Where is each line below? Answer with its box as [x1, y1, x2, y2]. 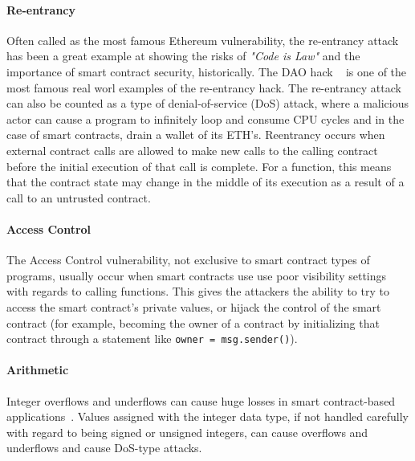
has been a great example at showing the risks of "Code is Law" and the [6, 47, 360, 64]
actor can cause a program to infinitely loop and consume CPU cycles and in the [6, 110, 405, 127]
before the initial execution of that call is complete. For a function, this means [6, 157, 392, 174]
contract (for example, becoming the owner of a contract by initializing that [6, 314, 380, 331]
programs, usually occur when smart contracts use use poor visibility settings [6, 267, 387, 284]
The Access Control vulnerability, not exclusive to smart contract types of [6, 251, 370, 268]
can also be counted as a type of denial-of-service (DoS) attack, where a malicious [6, 95, 409, 112]
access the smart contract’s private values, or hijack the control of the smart [6, 298, 381, 315]
